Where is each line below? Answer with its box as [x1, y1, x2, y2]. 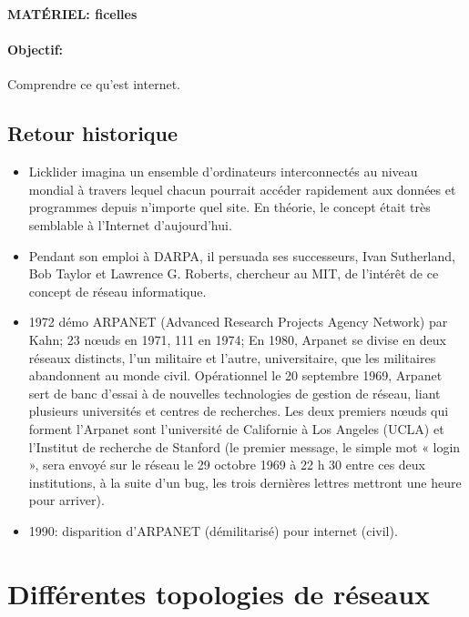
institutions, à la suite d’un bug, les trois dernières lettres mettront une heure [28, 472, 462, 491]
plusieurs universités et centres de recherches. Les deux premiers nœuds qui [28, 401, 449, 420]
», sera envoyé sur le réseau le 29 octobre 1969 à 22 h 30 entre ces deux [28, 455, 425, 474]
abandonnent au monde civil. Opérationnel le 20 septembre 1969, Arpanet [28, 366, 443, 385]
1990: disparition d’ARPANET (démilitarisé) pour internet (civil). [28, 521, 398, 540]
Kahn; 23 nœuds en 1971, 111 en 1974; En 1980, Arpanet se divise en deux [28, 329, 446, 349]
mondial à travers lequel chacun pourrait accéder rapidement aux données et [28, 179, 456, 198]
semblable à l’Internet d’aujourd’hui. [28, 215, 232, 234]
